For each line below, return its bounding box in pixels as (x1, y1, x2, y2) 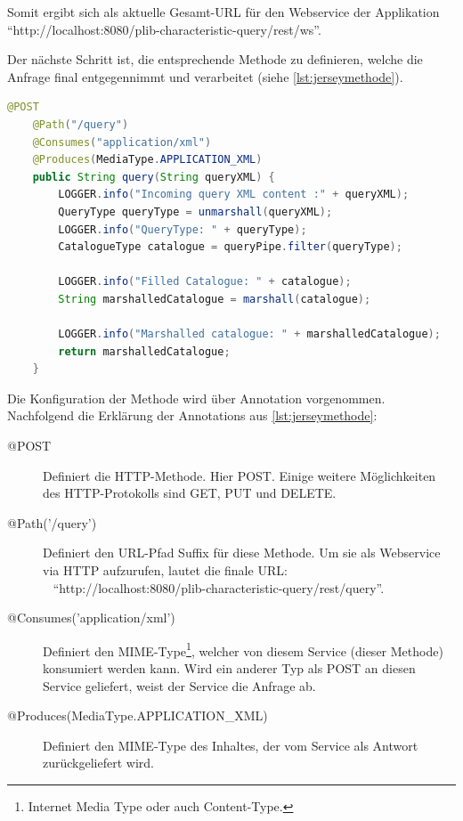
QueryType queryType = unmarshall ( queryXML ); (58, 205, 333, 218)
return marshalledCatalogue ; (58, 345, 231, 358)
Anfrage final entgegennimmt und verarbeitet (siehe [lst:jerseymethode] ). (7, 67, 403, 85)
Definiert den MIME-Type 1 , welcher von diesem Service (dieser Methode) (43, 638, 443, 660)
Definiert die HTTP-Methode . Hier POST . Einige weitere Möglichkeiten (43, 466, 436, 484)
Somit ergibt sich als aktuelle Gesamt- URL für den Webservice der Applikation (7, 3, 440, 20)
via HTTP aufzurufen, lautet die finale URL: (43, 561, 288, 580)
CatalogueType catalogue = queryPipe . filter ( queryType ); (58, 240, 402, 254)
